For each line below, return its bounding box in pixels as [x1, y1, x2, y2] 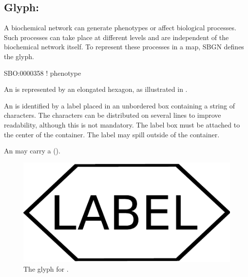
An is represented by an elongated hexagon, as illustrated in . [4, 84, 188, 94]
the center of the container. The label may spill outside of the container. [4, 129, 220, 139]
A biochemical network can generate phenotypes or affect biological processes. [4, 22, 236, 33]
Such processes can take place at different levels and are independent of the [4, 32, 229, 42]
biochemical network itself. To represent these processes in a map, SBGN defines [4, 42, 244, 52]
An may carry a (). [4, 146, 60, 156]
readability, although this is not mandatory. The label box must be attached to [4, 119, 240, 129]
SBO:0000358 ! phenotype [4, 67, 81, 78]
